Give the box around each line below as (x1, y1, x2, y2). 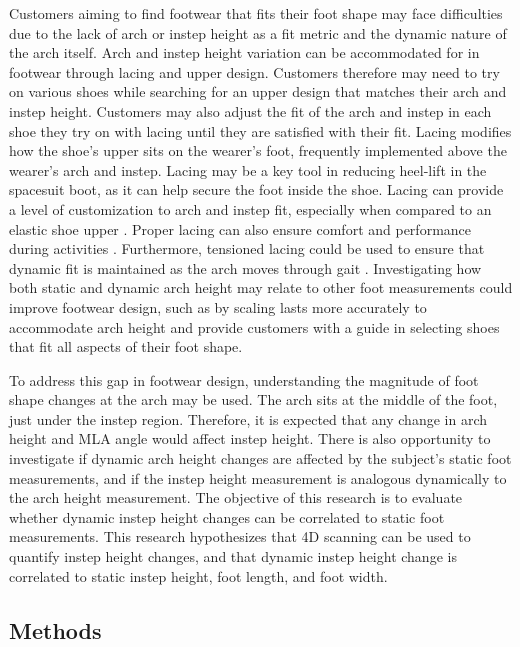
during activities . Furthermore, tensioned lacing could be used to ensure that (9, 238, 485, 259)
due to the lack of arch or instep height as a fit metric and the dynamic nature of (9, 22, 507, 43)
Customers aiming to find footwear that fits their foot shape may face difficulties (9, 3, 503, 23)
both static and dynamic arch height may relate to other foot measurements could (9, 277, 513, 298)
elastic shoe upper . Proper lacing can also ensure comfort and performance (9, 218, 472, 239)
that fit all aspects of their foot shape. (9, 336, 243, 357)
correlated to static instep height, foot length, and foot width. (9, 565, 388, 586)
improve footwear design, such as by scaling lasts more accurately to (9, 296, 427, 317)
